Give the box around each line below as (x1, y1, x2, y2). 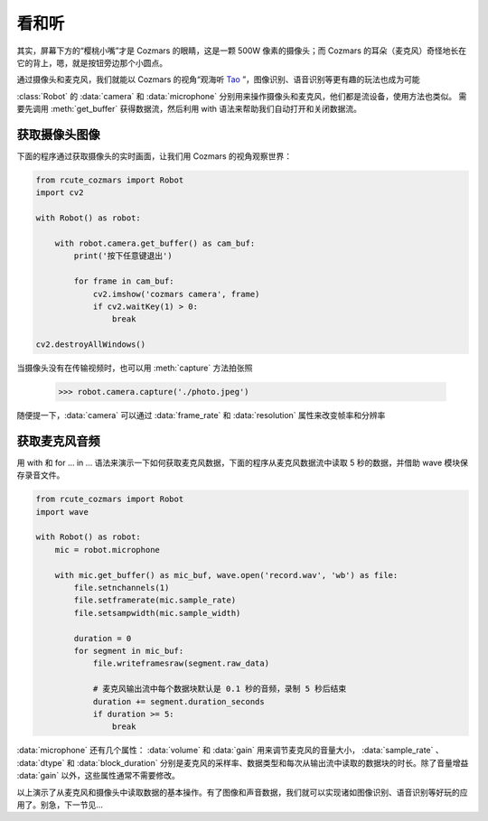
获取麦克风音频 (16, 434, 100, 449)
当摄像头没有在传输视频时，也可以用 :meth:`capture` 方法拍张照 (16, 362, 253, 374)
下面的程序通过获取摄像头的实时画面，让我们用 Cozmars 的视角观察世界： (16, 151, 293, 162)
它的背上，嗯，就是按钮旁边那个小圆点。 (16, 57, 167, 68)
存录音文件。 (16, 470, 65, 480)
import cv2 (35, 188, 84, 198)
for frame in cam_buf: (73, 276, 175, 286)
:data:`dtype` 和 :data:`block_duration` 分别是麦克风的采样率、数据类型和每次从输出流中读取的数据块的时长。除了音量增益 (16, 757, 469, 768)
